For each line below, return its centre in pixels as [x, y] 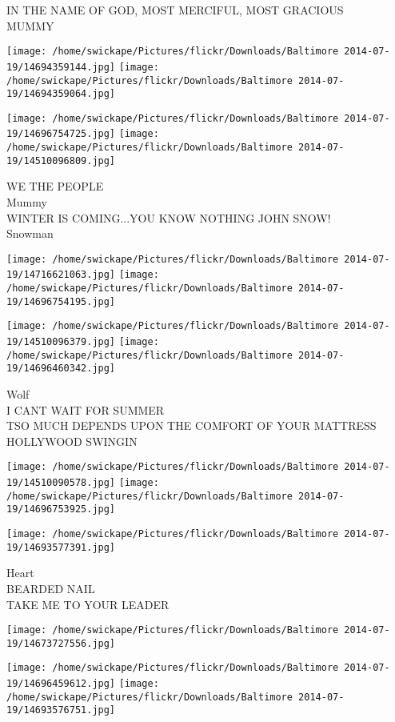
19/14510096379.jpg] [61, 342]
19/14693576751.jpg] [61, 710]
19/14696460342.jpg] [61, 369]
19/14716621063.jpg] [61, 275]
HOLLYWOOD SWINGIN [72, 441]
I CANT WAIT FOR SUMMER [86, 409]
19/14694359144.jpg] [61, 67]
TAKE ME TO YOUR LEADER [88, 604]
